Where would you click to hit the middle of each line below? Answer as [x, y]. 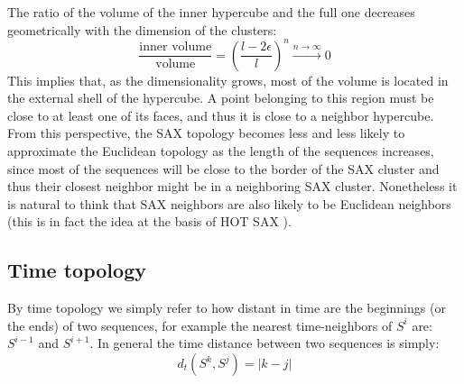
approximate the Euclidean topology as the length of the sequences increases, [221, 151]
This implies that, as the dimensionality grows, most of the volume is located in [228, 80]
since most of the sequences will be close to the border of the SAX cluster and [223, 168]
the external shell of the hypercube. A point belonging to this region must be [221, 98]
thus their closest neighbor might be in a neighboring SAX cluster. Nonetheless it [232, 186]
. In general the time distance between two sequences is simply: [264, 343]
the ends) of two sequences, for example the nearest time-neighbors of [200, 325]
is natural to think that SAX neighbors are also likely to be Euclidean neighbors [229, 203]
